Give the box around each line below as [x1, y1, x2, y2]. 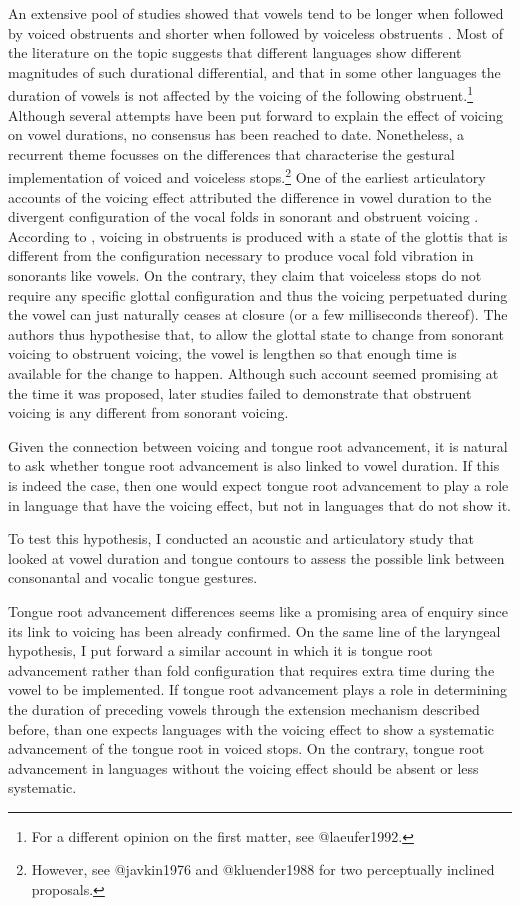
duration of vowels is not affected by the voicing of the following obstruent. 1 [8, 82, 474, 106]
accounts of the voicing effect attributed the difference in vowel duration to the [8, 186, 492, 207]
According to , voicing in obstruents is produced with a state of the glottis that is [8, 225, 508, 246]
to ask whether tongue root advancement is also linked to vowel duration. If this [8, 455, 500, 476]
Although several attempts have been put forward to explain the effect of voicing [8, 104, 503, 125]
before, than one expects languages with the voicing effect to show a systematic [8, 718, 495, 739]
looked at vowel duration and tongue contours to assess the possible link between [8, 547, 505, 568]
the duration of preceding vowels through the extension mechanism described [8, 698, 480, 719]
